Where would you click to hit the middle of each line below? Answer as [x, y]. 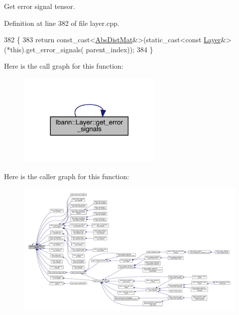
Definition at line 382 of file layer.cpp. [62, 23]
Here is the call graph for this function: [64, 66]
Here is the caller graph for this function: [67, 176]
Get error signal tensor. [40, 6]
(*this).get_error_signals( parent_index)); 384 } [79, 49]
